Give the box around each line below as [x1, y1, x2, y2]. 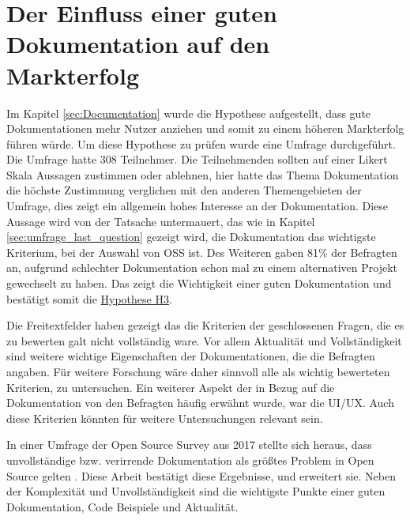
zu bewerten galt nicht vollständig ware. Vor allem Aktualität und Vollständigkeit [6, 332, 402, 349]
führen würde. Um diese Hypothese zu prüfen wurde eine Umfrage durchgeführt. [6, 135, 396, 152]
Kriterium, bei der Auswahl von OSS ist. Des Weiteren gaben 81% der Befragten [6, 243, 397, 260]
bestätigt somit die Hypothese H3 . [6, 290, 172, 307]
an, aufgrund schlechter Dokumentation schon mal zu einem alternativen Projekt [6, 259, 397, 276]
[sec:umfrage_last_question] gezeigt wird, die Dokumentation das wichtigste [6, 228, 376, 245]
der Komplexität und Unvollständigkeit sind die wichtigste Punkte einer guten [6, 483, 386, 499]
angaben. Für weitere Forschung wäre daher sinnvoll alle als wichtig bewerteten [6, 364, 390, 379]
